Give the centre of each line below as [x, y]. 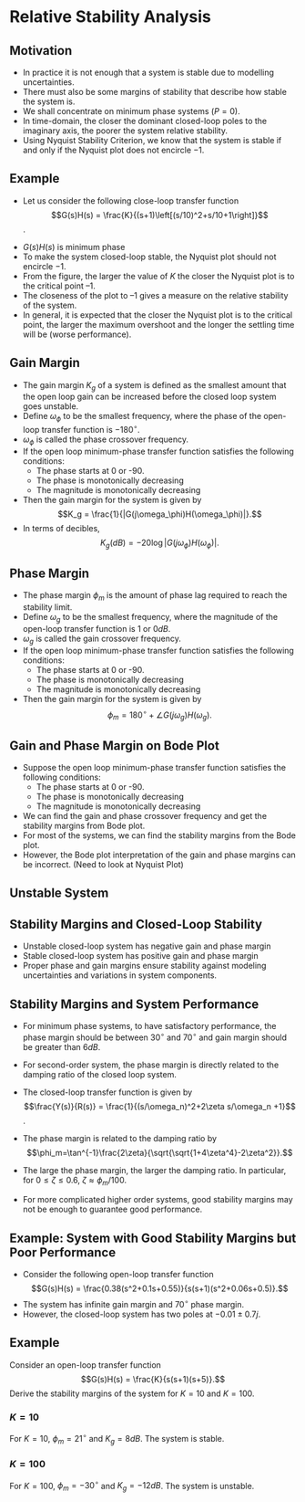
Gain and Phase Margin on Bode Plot [115, 746]
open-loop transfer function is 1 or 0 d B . [97, 628]
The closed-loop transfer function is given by [107, 1092]
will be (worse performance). [77, 334]
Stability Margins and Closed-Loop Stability [136, 924]
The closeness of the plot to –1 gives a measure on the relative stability [155, 295]
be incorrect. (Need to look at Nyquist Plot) [103, 864]
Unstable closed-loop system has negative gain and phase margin [147, 946]
